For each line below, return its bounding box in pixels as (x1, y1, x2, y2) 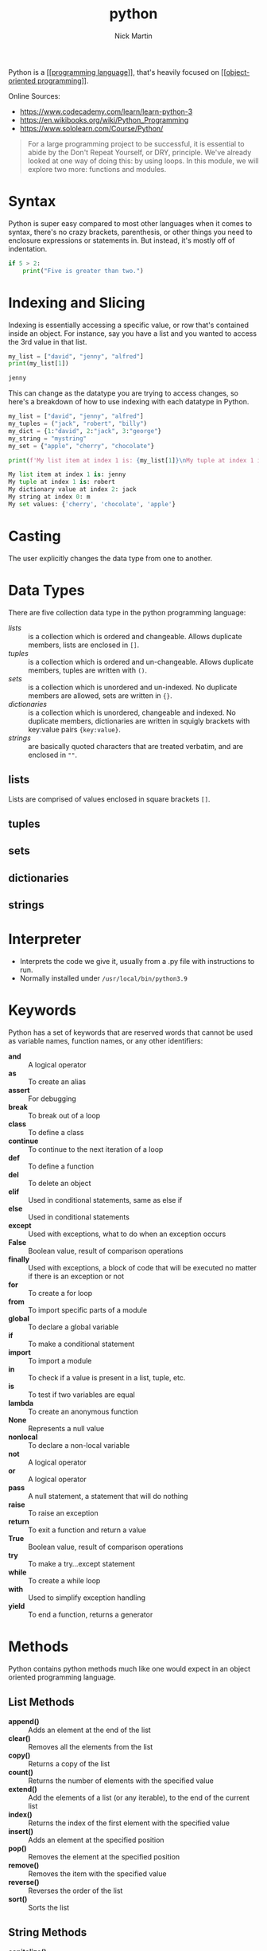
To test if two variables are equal (28, 1390, 135, 1399)
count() (8, 1767, 33, 1777)
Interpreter (8, 931, 82, 948)
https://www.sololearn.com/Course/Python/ (19, 123, 164, 133)
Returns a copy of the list (28, 1758, 110, 1768)
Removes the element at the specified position (28, 1851, 180, 1861)
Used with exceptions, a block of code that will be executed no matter (28, 1262, 257, 1272)
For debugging (28, 1094, 77, 1103)
